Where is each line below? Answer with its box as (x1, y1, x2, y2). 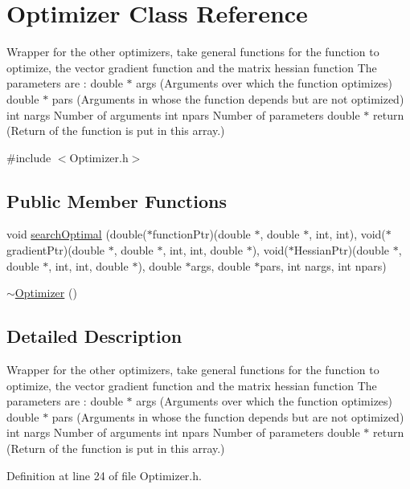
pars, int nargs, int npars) (260, 257, 387, 274)
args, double (191, 257, 251, 274)
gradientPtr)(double (6, 242, 105, 259)
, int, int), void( (309, 226, 386, 242)
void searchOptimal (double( (6, 226, 147, 242)
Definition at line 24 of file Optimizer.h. (6, 467, 202, 483)
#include (6, 149, 51, 165)
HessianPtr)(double (293, 242, 390, 259)
